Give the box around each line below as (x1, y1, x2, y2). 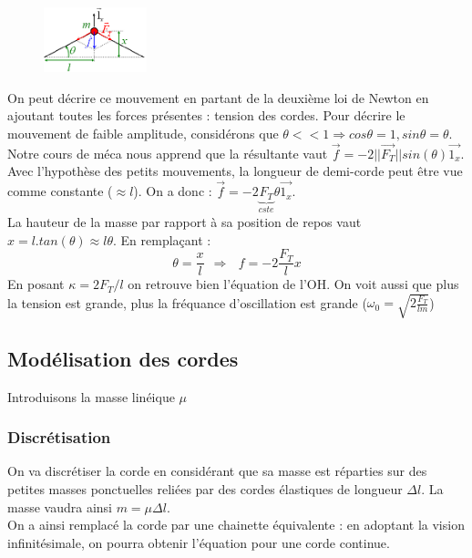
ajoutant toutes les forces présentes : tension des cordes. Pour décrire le (7, 106, 405, 125)
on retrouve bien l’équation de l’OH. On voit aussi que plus (128, 274, 459, 294)
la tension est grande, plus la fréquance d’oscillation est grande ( (7, 293, 367, 312)
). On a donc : (133, 181, 212, 201)
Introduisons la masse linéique (7, 387, 175, 406)
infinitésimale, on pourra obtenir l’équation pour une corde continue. (7, 532, 390, 552)
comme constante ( (7, 181, 113, 201)
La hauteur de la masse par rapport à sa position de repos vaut (7, 212, 362, 232)
